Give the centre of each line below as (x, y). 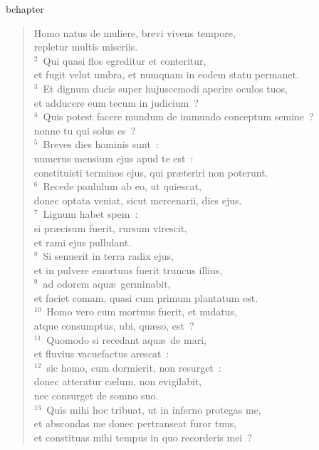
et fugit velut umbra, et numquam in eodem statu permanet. (166, 74)
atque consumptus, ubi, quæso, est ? (114, 326)
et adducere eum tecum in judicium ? (116, 102)
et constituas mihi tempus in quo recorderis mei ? (143, 437)
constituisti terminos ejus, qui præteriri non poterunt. (151, 172)
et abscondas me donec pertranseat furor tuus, (135, 423)
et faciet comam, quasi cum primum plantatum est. (146, 297)
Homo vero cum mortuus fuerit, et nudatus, (142, 312)
